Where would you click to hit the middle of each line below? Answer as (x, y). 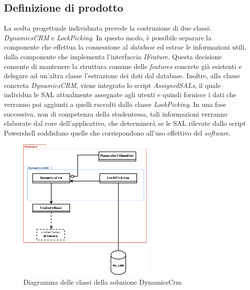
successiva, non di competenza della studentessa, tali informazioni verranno (116, 113)
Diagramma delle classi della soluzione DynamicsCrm (103, 281)
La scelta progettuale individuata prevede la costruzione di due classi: (108, 28)
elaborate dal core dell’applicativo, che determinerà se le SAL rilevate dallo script (125, 123)
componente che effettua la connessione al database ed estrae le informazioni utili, (125, 47)
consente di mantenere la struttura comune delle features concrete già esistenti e (123, 66)
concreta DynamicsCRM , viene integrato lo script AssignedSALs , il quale (112, 85)
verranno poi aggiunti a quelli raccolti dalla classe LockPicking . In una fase (115, 104)
